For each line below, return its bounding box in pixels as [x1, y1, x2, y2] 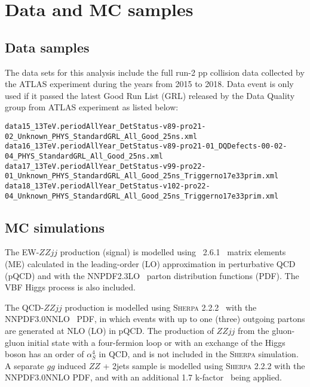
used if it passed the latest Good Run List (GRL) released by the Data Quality [5, 89, 295, 101]
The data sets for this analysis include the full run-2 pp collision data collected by [5, 66, 305, 78]
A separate [5, 359, 44, 371]
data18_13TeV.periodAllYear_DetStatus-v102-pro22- [5, 181, 210, 190]
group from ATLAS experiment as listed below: [5, 101, 179, 113]
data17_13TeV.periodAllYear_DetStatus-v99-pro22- [5, 162, 206, 171]
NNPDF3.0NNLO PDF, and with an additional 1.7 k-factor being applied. [5, 371, 282, 383]
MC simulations [5, 218, 105, 236]
